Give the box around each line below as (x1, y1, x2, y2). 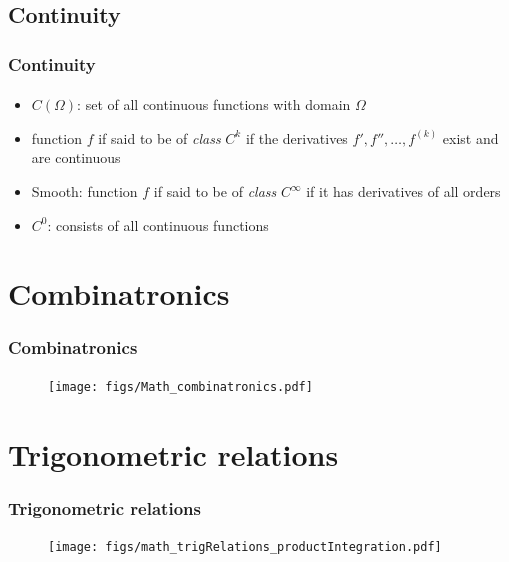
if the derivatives (245, 127, 348, 148)
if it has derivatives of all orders (306, 181, 501, 201)
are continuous (31, 147, 121, 168)
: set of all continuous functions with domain (77, 94, 351, 115)
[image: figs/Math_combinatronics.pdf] (48, 380, 313, 394)
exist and (442, 127, 499, 148)
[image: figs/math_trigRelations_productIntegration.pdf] (48, 540, 442, 555)
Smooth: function (31, 181, 138, 201)
